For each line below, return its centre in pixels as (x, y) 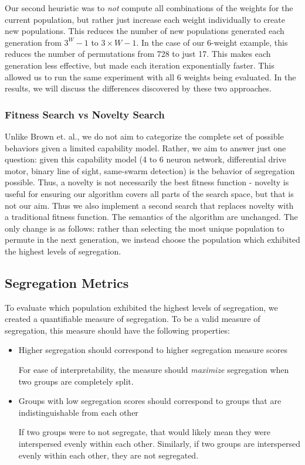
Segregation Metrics (67, 282)
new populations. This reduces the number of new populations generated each (145, 31)
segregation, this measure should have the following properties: (117, 330)
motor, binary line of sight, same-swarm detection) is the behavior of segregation (150, 170)
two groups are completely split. (76, 381)
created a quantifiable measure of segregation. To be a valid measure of (133, 319)
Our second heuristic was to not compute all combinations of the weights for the (149, 8)
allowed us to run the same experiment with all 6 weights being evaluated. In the (150, 77)
